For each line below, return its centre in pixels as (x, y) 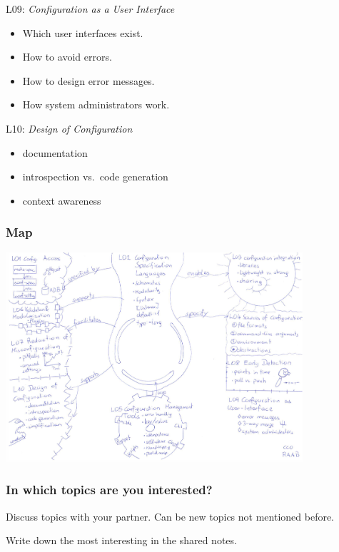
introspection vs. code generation (95, 177)
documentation (55, 152)
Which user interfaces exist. (83, 32)
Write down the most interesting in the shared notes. (121, 540)
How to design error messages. (88, 80)
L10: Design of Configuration (69, 128)
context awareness (62, 200)
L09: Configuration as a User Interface (90, 9)
